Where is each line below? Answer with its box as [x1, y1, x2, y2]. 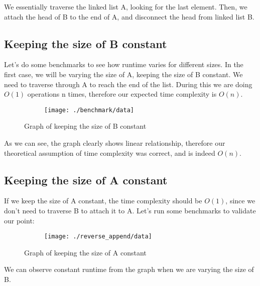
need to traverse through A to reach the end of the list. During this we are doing [4, 79, 252, 89]
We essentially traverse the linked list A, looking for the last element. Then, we [4, 2, 247, 12]
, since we [225, 195, 255, 206]
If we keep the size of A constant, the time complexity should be [4, 195, 202, 206]
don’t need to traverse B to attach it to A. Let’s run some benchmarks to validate [4, 205, 256, 215]
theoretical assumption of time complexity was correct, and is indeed [4, 147, 215, 158]
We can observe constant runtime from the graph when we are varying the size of [4, 264, 254, 274]
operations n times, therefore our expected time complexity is [27, 89, 217, 99]
